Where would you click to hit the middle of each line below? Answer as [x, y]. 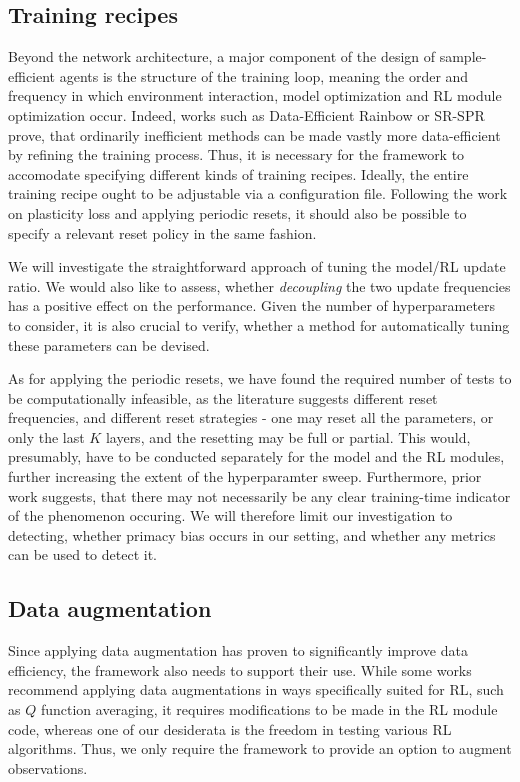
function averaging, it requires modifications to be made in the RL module [269, 709]
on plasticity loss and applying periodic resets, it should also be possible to [237, 212]
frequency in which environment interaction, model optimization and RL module [255, 95]
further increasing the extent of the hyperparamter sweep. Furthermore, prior [245, 476]
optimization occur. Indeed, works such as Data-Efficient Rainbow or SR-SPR [246, 114]
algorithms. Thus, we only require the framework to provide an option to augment [260, 748]
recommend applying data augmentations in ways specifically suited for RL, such [256, 689]
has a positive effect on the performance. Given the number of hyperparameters [252, 305]
